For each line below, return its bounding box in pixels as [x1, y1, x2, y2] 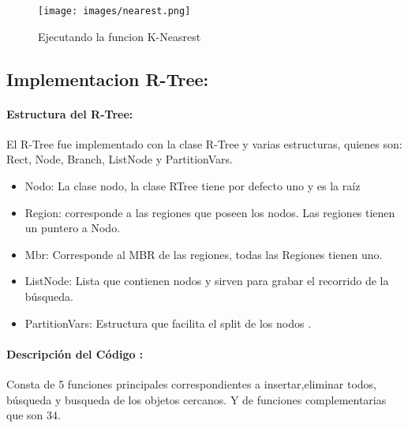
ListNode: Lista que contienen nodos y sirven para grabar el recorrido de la [24, 272, 389, 289]
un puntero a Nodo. [24, 220, 121, 236]
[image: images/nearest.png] [38, 6, 191, 17]
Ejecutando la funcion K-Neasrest [38, 28, 201, 44]
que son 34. [6, 407, 61, 423]
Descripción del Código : [6, 345, 144, 362]
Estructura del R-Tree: [6, 105, 133, 122]
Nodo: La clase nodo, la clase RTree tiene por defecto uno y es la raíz [24, 178, 361, 194]
